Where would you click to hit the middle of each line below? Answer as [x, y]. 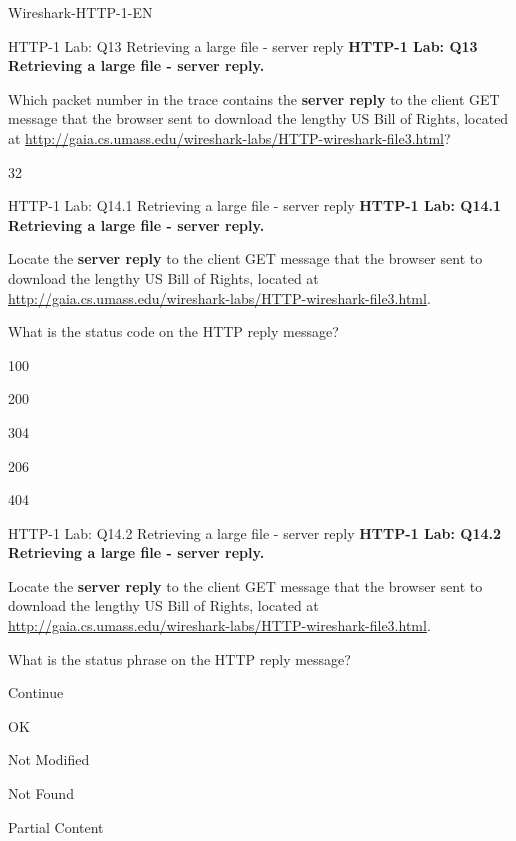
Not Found [41, 793]
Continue [36, 692]
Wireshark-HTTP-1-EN [80, 12]
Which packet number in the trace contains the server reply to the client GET [254, 98]
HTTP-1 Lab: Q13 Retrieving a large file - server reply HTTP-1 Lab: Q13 [243, 45]
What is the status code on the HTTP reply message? [173, 331]
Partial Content [56, 826]
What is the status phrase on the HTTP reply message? [179, 658]
